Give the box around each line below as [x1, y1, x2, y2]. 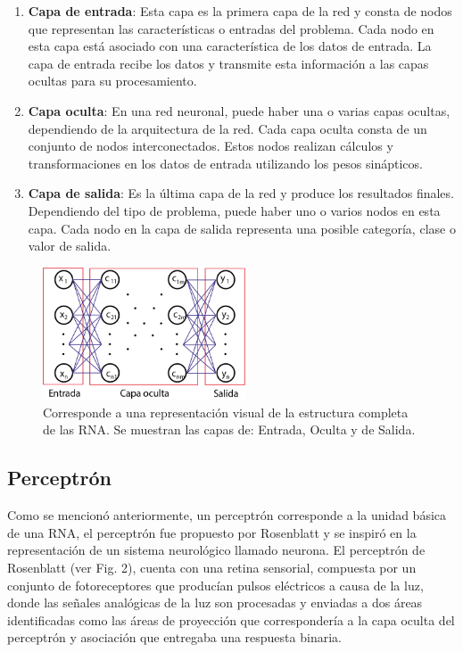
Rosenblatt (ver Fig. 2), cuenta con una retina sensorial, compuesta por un [7, 557, 417, 576]
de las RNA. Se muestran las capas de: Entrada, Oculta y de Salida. [43, 420, 416, 439]
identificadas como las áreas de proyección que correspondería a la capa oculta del [7, 610, 455, 629]
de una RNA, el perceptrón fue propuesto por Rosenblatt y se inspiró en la [7, 523, 417, 541]
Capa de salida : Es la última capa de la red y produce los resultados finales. [28, 184, 454, 202]
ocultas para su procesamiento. [28, 71, 197, 90]
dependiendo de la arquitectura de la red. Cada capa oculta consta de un [28, 119, 427, 137]
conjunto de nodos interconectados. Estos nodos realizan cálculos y [28, 136, 393, 155]
